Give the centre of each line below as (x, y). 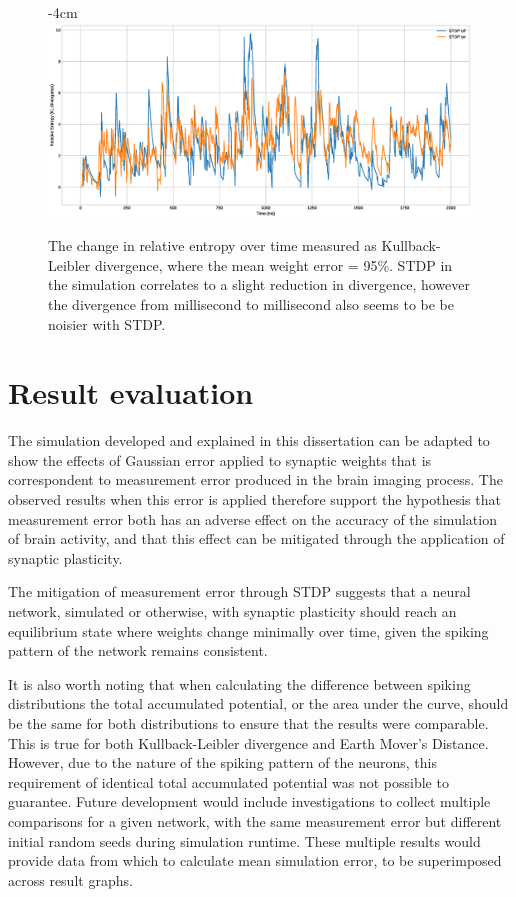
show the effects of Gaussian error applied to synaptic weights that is (220, 459)
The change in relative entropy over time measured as (212, 245)
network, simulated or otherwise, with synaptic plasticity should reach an (232, 611)
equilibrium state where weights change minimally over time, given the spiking (248, 630)
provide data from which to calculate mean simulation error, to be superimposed (255, 860)
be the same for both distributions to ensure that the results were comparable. (248, 723)
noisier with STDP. (107, 323)
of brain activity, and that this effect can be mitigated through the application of (256, 538)
